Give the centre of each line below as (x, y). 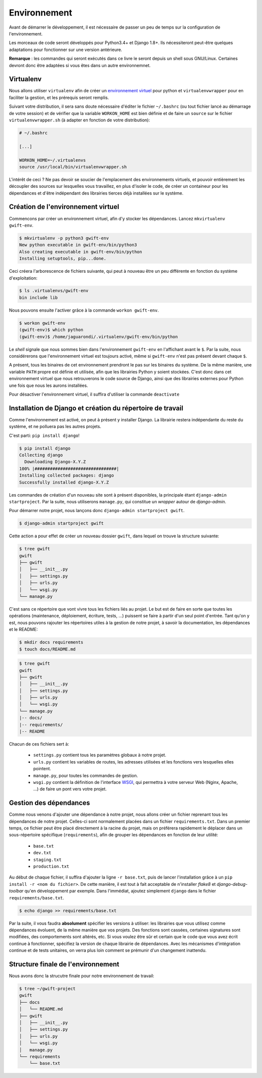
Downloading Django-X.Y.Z (55, 462)
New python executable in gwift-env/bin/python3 (78, 245)
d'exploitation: (23, 278)
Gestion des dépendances (49, 803)
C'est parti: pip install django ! (44, 435)
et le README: (24, 630)
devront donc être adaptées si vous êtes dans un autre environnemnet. (80, 65)
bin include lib (39, 298)
